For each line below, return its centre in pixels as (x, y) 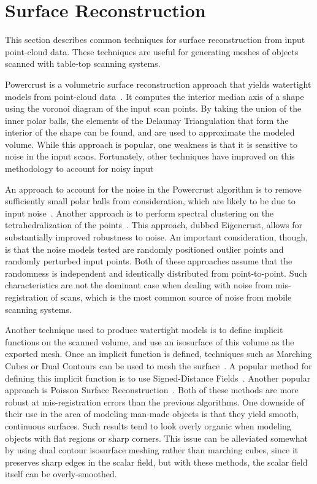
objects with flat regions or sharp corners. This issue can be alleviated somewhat (156, 438)
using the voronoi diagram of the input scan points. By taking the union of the (153, 108)
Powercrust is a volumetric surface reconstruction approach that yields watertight (158, 84)
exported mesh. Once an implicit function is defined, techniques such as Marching (158, 354)
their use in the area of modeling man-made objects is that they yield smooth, (152, 414)
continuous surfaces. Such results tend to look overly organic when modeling (148, 425)
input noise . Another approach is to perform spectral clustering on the (139, 213)
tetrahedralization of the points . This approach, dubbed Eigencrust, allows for (154, 225)
